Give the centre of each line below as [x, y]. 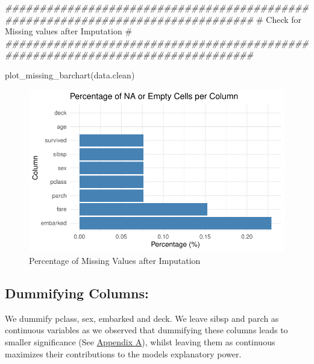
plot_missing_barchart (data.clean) [70, 74]
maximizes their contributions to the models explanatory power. [123, 353]
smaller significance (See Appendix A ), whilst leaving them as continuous [140, 341]
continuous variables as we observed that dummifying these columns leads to [146, 330]
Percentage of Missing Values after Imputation [115, 260]
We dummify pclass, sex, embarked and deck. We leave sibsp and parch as [142, 318]
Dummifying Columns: [77, 293]
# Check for [279, 19]
